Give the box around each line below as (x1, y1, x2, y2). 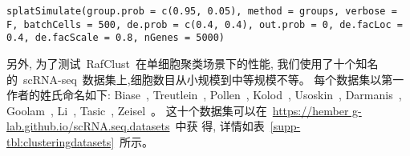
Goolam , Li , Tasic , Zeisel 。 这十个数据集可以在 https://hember (6, 102, 349, 118)
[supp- (270, 118, 301, 134)
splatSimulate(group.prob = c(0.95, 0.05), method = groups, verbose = (6, 6, 397, 17)
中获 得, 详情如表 (175, 118, 265, 134)
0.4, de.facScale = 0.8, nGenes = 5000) (6, 32, 225, 44)
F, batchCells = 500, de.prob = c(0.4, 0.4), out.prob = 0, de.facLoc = (6, 18, 403, 30)
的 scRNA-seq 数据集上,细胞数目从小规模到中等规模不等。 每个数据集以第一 (6, 70, 404, 87)
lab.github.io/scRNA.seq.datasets (6, 118, 170, 134)
